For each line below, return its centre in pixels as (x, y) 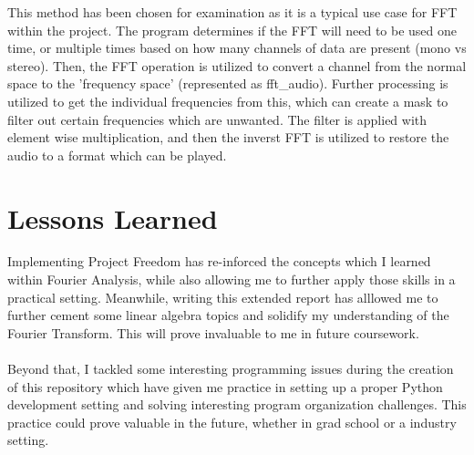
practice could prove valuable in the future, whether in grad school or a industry (232, 422)
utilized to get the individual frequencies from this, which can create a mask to (228, 101)
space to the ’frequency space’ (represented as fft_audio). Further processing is (228, 83)
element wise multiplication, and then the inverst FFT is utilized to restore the (228, 137)
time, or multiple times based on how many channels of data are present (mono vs (237, 48)
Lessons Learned (113, 217)
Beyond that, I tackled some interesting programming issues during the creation (231, 369)
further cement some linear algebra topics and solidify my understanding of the (228, 315)
